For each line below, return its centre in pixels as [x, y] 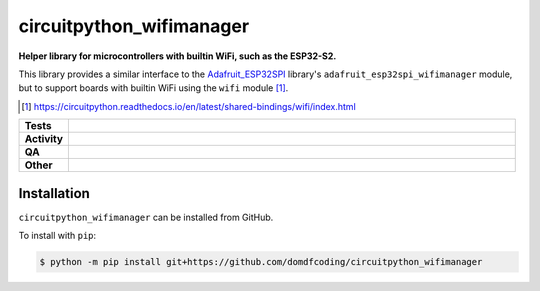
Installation [54, 193]
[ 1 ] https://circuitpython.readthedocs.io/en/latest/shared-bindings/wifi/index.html [189, 106]
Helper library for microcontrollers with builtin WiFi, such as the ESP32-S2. [177, 56]
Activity [44, 139]
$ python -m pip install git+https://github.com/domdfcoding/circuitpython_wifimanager [261, 261]
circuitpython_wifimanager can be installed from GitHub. [146, 217]
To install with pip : [57, 236]
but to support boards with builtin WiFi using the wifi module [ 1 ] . [153, 88]
